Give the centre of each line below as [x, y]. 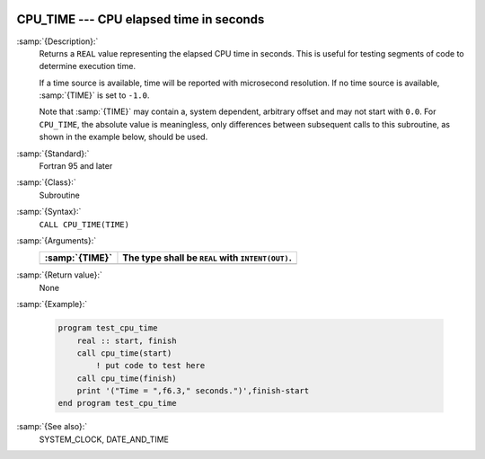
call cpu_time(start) [124, 353]
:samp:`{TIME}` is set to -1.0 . [94, 95]
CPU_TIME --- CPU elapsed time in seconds [141, 19]
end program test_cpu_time [117, 403]
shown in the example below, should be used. [123, 137]
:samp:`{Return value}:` [60, 275]
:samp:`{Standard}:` [53, 154]
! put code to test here [150, 366]
